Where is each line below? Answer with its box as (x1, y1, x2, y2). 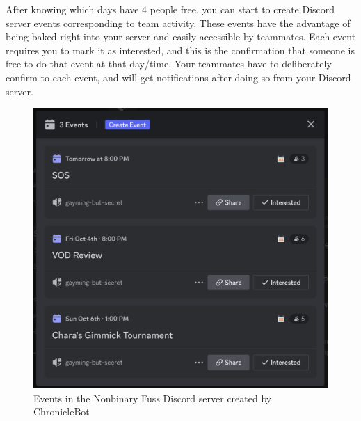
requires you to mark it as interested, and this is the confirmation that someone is (6, 42, 355, 57)
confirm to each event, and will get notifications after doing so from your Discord (6, 70, 351, 84)
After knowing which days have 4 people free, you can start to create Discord (6, 2, 335, 16)
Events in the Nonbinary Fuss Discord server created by (33, 390, 272, 405)
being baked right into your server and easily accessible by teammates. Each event (6, 29, 356, 44)
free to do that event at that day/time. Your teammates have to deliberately (6, 56, 332, 71)
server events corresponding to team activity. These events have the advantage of (6, 15, 351, 30)
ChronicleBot (33, 404, 90, 419)
